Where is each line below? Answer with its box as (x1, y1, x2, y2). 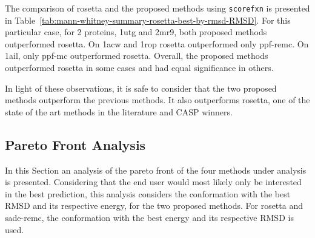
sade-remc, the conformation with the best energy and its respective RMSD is (5, 211, 294, 223)
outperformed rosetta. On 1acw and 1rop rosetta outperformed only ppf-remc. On (5, 37, 309, 50)
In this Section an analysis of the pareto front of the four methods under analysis (5, 163, 307, 176)
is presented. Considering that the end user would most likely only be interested (5, 175, 302, 188)
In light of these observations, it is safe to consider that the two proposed (5, 81, 277, 94)
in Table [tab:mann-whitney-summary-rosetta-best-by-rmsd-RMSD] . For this (5, 13, 291, 26)
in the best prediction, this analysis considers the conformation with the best (5, 187, 291, 200)
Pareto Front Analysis (5, 135, 146, 154)
